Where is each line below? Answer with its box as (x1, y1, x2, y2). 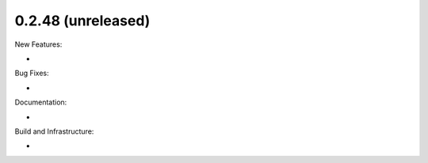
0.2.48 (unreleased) (14, 12, 151, 29)
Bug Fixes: (14, 68, 49, 78)
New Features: (14, 40, 63, 49)
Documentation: (14, 97, 67, 107)
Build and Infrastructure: (14, 127, 94, 136)
